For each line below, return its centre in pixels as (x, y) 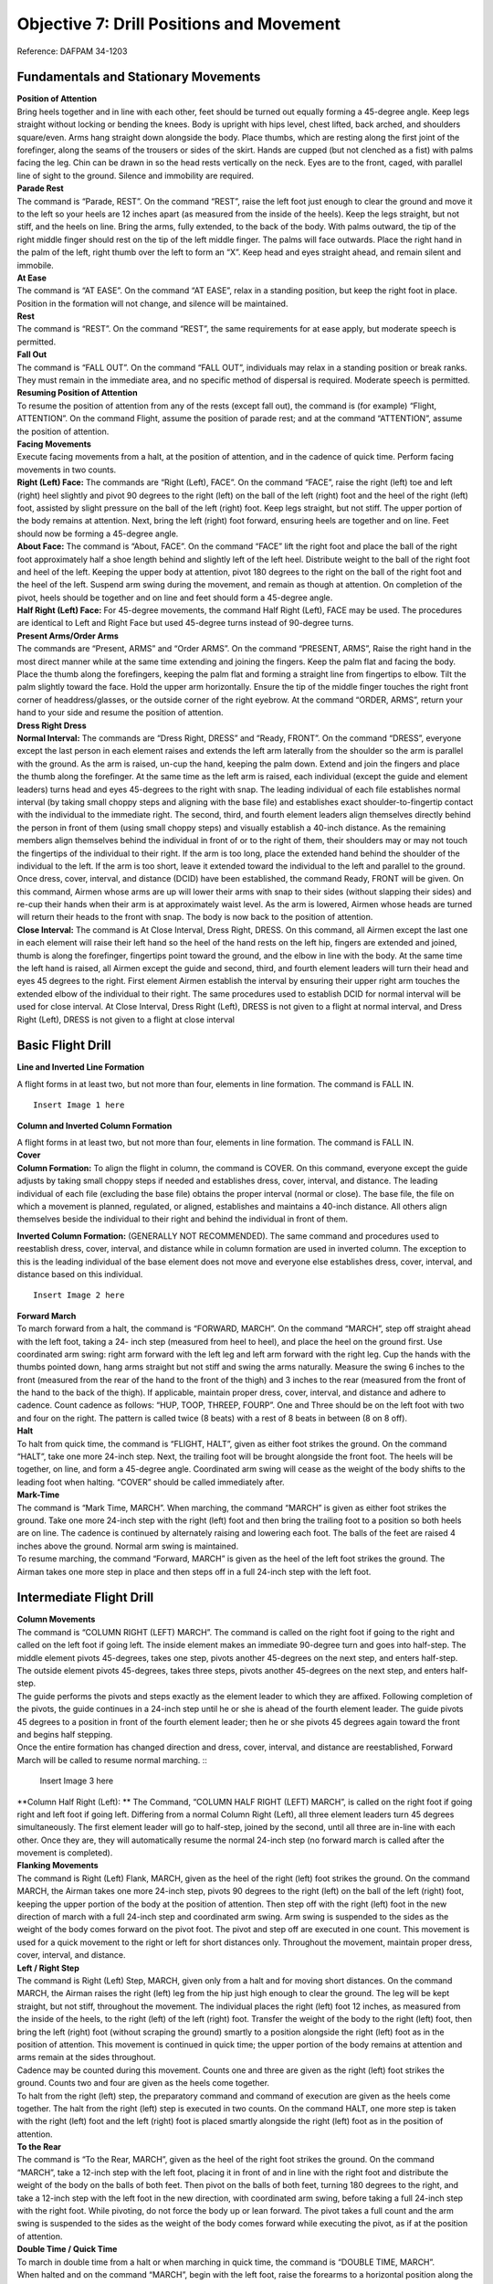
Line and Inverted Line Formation (81, 1067)
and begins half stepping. (65, 1734)
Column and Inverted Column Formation (94, 1126)
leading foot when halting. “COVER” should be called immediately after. (151, 1482)
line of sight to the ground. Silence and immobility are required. (136, 175)
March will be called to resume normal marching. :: (112, 1760)
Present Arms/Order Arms (68, 636)
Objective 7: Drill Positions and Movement (179, 24)
